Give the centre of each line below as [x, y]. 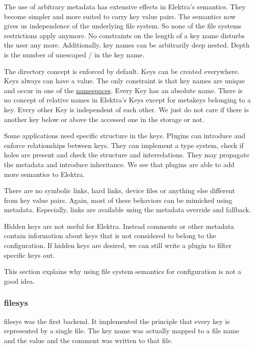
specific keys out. [29, 255]
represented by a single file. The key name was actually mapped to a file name [122, 331]
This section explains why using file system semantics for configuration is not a [123, 271]
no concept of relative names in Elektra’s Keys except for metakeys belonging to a [127, 100]
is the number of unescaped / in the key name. [74, 54]
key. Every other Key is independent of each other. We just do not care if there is [127, 109]
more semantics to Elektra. [44, 174]
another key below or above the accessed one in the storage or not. [104, 119]
